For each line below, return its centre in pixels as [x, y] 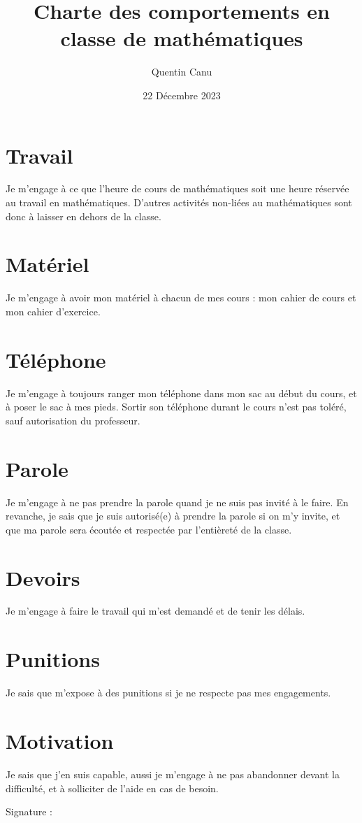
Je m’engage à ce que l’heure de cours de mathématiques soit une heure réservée [178, 188]
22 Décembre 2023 [182, 95]
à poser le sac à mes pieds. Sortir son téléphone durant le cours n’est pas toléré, [176, 407]
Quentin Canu [182, 72]
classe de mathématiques [182, 38]
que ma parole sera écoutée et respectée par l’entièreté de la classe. [149, 529]
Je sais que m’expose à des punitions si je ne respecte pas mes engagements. [168, 693]
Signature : [29, 811]
